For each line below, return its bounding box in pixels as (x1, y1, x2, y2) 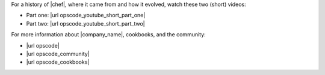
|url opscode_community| (26, 50, 90, 57)
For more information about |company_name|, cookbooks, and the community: (11, 31, 206, 38)
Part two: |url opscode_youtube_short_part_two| (26, 20, 145, 27)
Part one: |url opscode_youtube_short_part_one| (26, 12, 146, 19)
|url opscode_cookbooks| (26, 58, 90, 65)
